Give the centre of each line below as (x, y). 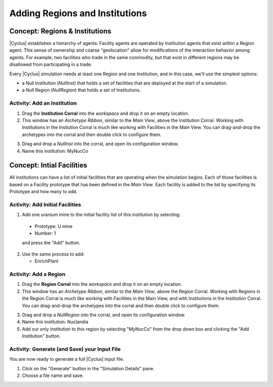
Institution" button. (41, 336)
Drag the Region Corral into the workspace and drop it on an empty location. (102, 284)
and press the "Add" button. (51, 242)
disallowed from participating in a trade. (51, 64)
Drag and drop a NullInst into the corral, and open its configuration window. (100, 144)
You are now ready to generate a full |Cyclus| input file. (67, 359)
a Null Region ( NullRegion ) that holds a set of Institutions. (81, 90)
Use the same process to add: (53, 254)
